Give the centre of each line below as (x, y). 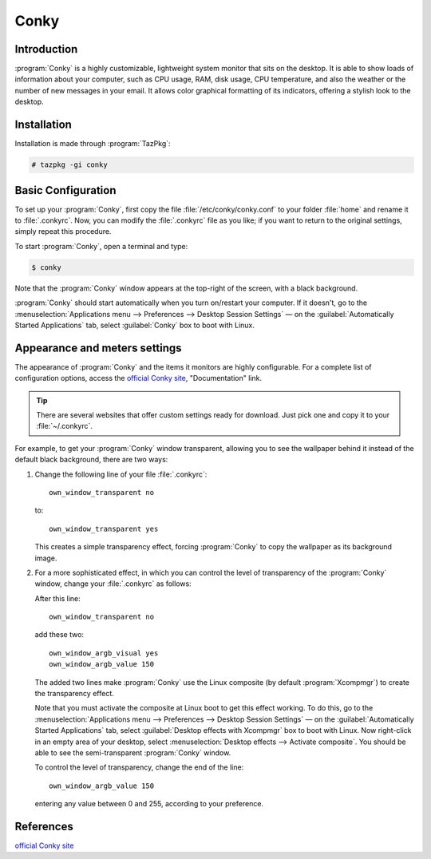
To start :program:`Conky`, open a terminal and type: (101, 246)
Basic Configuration (65, 190)
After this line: (57, 598)
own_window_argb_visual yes (104, 653)
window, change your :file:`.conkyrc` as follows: (113, 584)
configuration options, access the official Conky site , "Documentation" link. (138, 378)
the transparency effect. (75, 694)
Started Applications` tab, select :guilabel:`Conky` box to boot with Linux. (135, 325)
